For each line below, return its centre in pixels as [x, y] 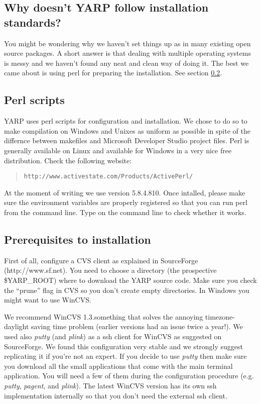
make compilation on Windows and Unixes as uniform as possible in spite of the [127, 130]
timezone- [220, 316]
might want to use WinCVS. [48, 300]
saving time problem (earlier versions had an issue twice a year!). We [137, 326]
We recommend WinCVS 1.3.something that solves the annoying [104, 316]
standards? [33, 22]
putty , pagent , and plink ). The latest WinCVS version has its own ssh [110, 385]
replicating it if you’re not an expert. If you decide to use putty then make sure [125, 356]
